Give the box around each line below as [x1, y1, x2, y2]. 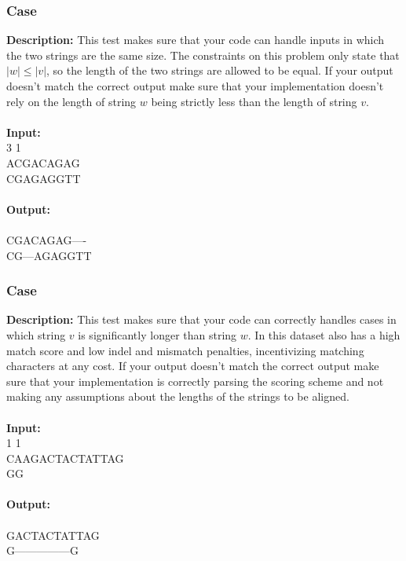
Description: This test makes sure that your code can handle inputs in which [6, 31, 385, 48]
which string [6, 326, 66, 343]
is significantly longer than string [78, 326, 237, 343]
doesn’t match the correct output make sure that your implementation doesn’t [6, 78, 384, 93]
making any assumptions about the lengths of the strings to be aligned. [6, 388, 349, 405]
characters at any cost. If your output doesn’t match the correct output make [6, 357, 379, 374]
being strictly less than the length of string [151, 93, 357, 109]
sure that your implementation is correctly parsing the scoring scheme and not [6, 372, 384, 389]
